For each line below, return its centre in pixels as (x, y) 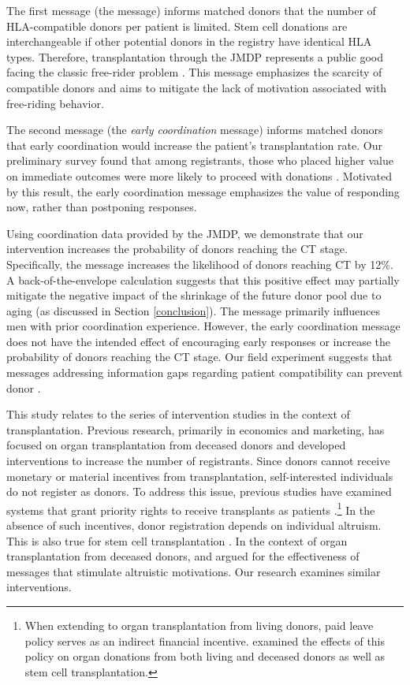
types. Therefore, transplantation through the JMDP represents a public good (195, 56)
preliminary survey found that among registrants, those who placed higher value (200, 160)
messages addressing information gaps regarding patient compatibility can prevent (205, 372)
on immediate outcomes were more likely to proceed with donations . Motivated (199, 175)
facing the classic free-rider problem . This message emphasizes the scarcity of (194, 72)
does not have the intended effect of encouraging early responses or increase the (199, 341)
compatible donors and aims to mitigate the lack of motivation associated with (197, 87)
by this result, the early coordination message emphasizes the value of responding (203, 191)
